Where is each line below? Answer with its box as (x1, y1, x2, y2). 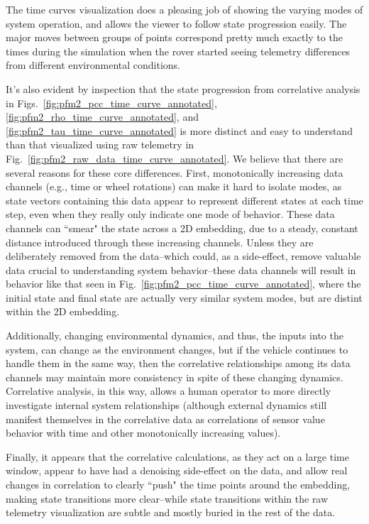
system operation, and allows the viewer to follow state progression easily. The (6, 16, 347, 31)
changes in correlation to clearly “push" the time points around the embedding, (6, 477, 351, 491)
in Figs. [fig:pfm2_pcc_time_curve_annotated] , (6, 95, 217, 110)
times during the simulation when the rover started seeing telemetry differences (6, 43, 351, 58)
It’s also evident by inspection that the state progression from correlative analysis (6, 81, 360, 96)
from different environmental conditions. (6, 58, 180, 72)
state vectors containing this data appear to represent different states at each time (6, 192, 363, 207)
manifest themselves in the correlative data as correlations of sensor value (6, 411, 325, 426)
